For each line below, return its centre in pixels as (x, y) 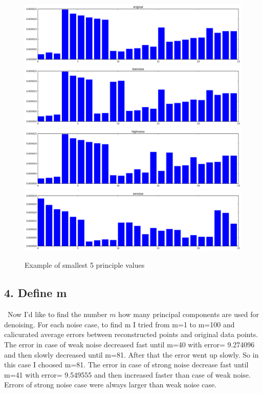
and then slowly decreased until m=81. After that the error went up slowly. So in (131, 354)
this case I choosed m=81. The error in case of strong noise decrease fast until (126, 365)
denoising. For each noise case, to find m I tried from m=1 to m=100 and (119, 324)
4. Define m (36, 293)
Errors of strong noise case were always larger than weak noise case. (111, 385)
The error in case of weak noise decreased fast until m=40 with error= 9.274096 (129, 345)
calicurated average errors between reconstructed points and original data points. (131, 334)
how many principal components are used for (189, 314)
